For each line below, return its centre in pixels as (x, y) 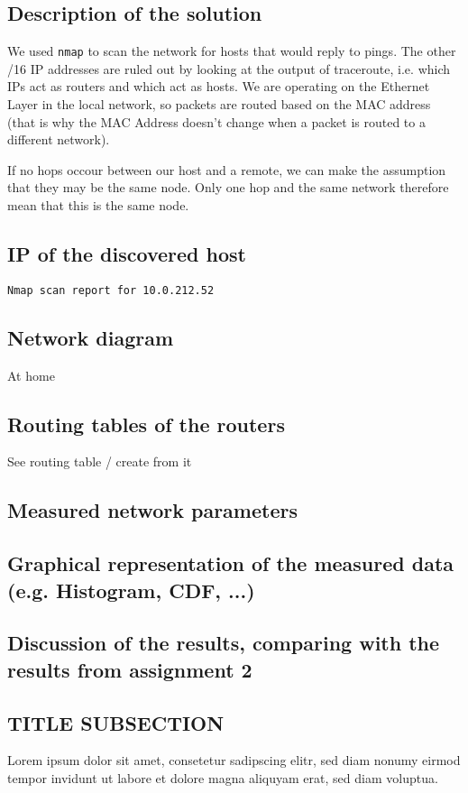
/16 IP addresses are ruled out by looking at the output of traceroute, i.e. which (229, 68)
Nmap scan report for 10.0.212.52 (111, 290)
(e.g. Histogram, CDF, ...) (131, 590)
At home (31, 375)
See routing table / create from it (100, 461)
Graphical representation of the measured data (231, 563)
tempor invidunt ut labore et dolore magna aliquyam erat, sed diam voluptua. (223, 777)
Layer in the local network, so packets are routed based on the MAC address (219, 104)
